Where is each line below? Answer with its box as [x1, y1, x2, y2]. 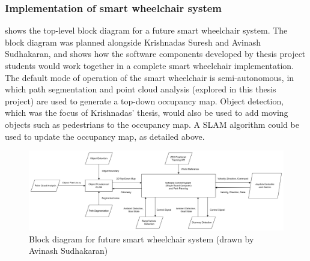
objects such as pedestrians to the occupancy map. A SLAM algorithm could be [5, 118, 299, 130]
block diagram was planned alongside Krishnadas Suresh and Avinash [5, 35, 261, 48]
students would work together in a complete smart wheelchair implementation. [5, 59, 294, 71]
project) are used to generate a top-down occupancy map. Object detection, [5, 94, 284, 107]
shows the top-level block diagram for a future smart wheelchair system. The [5, 24, 288, 37]
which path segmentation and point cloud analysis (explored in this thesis [5, 83, 276, 95]
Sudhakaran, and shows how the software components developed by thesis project [5, 47, 306, 60]
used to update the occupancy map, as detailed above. [5, 130, 205, 142]
